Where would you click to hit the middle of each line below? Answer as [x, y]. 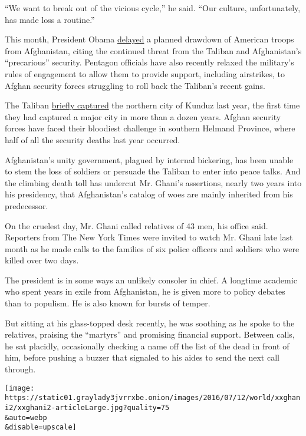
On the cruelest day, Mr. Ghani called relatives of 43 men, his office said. [136, 225]
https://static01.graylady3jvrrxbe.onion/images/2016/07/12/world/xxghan [153, 398]
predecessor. [27, 205]
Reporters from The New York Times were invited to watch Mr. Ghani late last [149, 237]
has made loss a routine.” [50, 19]
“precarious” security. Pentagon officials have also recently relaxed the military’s [149, 62]
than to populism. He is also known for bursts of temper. [108, 303]
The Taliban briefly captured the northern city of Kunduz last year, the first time [152, 105]
